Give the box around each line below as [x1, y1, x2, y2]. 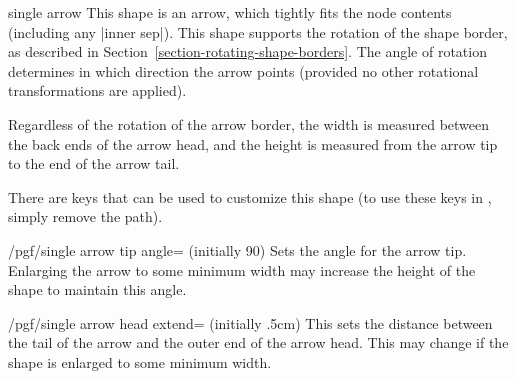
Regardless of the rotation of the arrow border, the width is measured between [8, 113, 490, 134]
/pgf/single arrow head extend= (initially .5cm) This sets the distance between [8, 312, 493, 333]
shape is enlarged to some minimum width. [8, 351, 272, 372]
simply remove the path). [8, 206, 163, 227]
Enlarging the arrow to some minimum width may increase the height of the [8, 259, 476, 280]
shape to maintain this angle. [8, 279, 187, 300]
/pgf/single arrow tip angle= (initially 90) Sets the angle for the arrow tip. [8, 239, 467, 260]
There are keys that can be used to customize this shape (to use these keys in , [8, 186, 492, 207]
